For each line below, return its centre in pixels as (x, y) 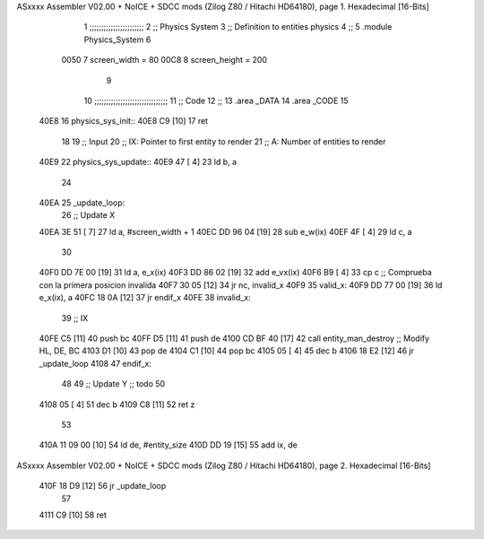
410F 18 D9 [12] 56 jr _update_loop (103, 486)
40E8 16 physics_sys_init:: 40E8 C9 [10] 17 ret (124, 121)
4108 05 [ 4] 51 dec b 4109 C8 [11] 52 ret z (117, 404)
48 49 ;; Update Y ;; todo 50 (113, 384)
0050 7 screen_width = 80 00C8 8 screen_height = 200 (164, 60)
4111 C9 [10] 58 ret (73, 515)
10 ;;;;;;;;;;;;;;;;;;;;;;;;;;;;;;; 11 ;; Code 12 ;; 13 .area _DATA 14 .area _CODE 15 (216, 100)
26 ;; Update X (88, 215)
